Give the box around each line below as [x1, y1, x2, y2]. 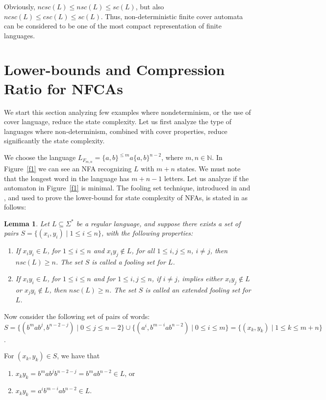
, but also [135, 1, 164, 11]
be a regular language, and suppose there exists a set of [76, 218, 241, 228]
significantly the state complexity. [4, 135, 105, 146]
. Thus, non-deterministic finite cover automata [100, 11, 243, 21]
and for [93, 273, 116, 283]
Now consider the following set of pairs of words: [4, 311, 150, 321]
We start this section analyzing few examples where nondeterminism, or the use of [4, 107, 251, 117]
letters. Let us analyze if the [164, 173, 249, 183]
